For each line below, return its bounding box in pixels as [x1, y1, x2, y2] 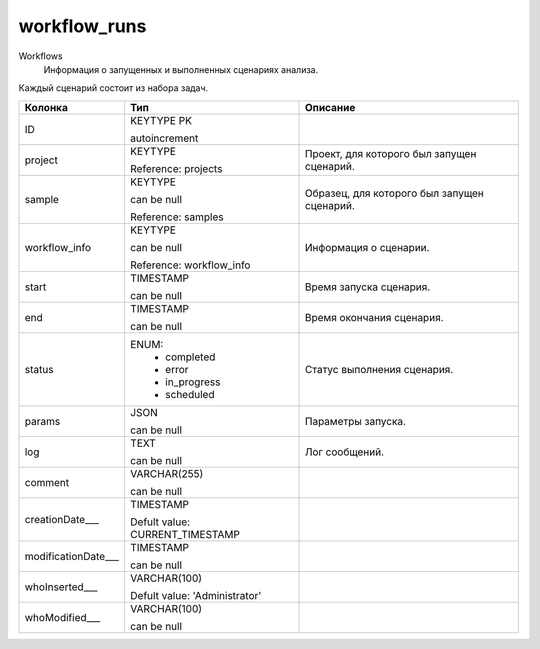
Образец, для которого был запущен [305, 186, 485, 200]
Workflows [18, 50, 64, 62]
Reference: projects [130, 161, 223, 175]
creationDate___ [24, 512, 100, 526]
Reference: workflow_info [130, 258, 251, 272]
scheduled [165, 387, 215, 401]
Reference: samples [130, 210, 224, 224]
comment [24, 475, 70, 489]
